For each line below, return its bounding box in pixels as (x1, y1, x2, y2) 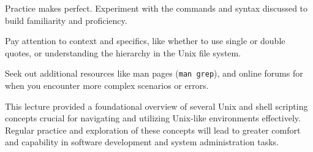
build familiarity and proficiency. (5, 13, 127, 26)
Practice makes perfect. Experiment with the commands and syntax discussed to (5, 2, 308, 14)
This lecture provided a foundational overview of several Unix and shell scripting (5, 99, 308, 112)
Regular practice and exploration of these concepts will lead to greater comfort (5, 123, 301, 136)
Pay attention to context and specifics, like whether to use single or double (5, 34, 285, 47)
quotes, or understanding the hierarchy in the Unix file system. (5, 46, 241, 59)
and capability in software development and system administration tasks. (5, 135, 279, 148)
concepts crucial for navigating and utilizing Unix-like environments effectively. (5, 112, 301, 124)
